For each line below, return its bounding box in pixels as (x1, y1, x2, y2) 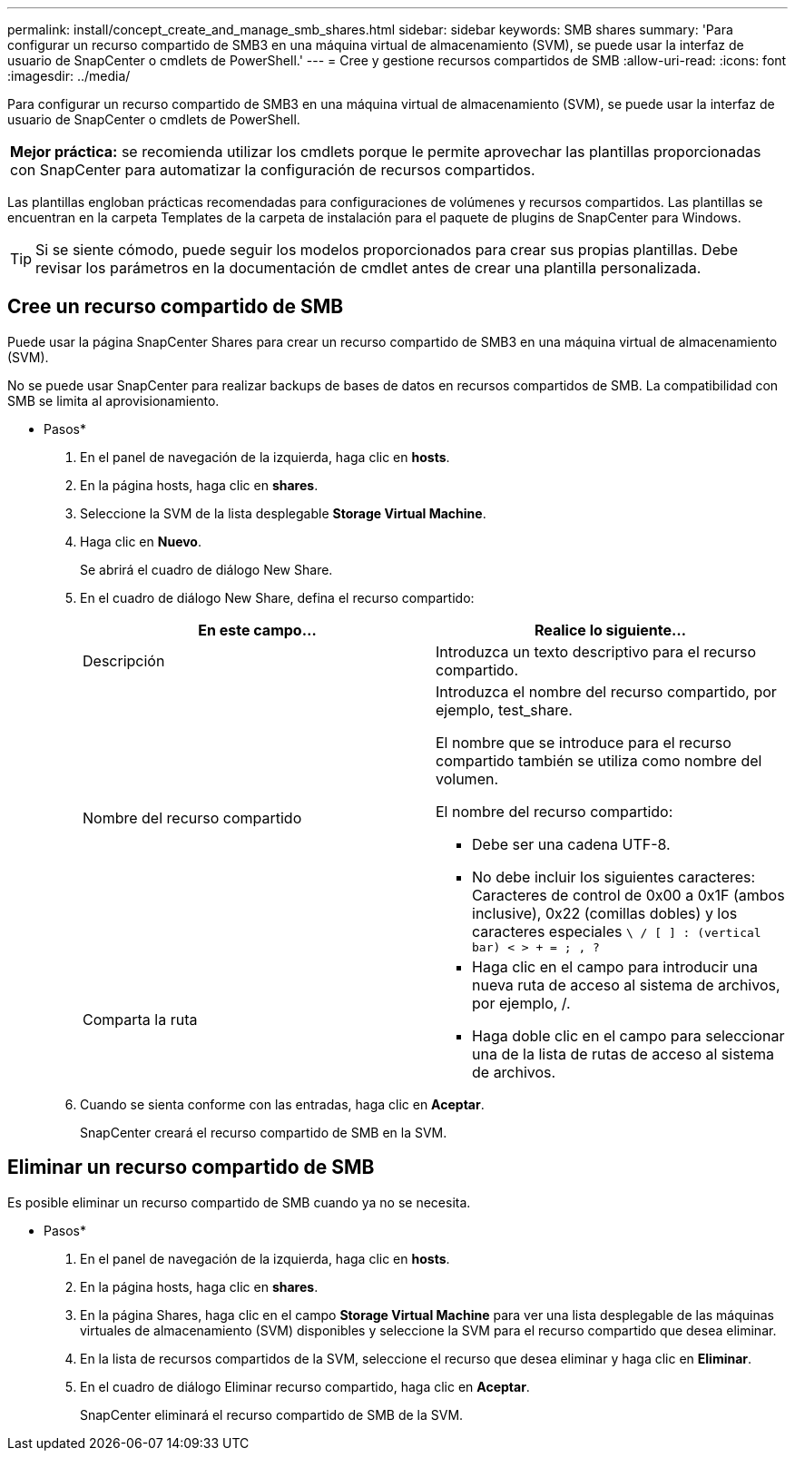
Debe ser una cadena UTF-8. (472, 834, 671, 853)
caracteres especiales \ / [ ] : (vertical (472, 921, 761, 941)
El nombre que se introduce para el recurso (436, 733, 731, 752)
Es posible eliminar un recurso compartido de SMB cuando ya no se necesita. (7, 1194, 471, 1210)
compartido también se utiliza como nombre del (436, 751, 762, 770)
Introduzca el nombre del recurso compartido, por (436, 682, 777, 701)
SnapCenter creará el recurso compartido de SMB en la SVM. (80, 1124, 447, 1140)
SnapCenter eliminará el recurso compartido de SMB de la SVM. (80, 1406, 464, 1423)
